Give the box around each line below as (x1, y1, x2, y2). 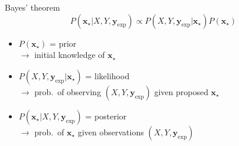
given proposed (154, 85, 208, 98)
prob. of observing (34, 85, 102, 98)
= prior (50, 37, 77, 49)
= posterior (85, 109, 127, 122)
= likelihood (85, 69, 130, 82)
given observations (77, 125, 144, 138)
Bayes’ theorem (5, 1, 60, 13)
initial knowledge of (34, 48, 105, 61)
